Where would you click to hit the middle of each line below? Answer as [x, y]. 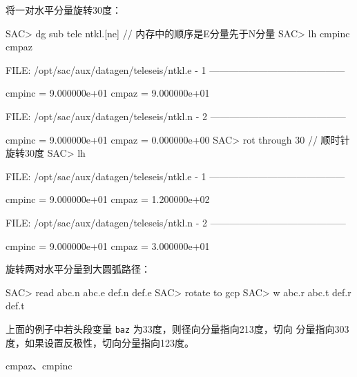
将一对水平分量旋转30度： [64, 10]
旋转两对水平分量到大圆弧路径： [78, 269]
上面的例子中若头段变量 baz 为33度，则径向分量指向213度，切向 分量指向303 [177, 328]
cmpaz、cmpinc [39, 366]
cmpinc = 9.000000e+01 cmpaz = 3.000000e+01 [108, 245]
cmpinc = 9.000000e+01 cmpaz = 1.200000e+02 [108, 199]
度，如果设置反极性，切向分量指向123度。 [100, 342]
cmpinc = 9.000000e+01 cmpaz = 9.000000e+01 [108, 93]
